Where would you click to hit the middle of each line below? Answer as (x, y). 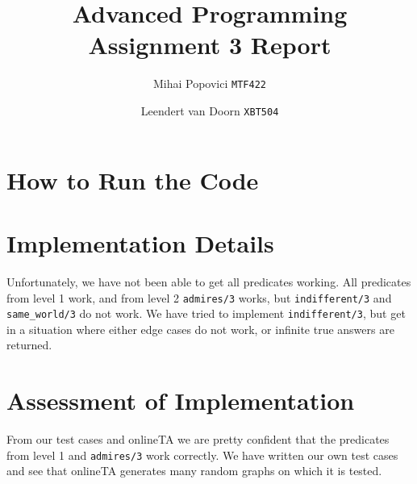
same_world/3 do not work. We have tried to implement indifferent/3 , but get (206, 313)
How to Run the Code (133, 179)
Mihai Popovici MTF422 (209, 83)
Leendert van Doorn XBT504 (210, 110)
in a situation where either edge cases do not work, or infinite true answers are (200, 329)
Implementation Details (140, 243)
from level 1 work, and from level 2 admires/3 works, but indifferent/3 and (199, 297)
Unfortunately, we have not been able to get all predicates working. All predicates (209, 281)
